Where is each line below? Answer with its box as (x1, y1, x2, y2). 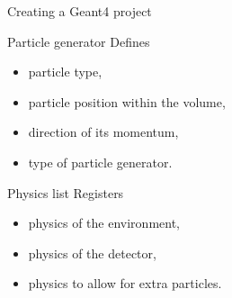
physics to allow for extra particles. (28, 274, 222, 293)
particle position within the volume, (28, 92, 226, 111)
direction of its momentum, (28, 122, 179, 141)
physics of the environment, (28, 213, 180, 232)
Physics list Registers (7, 183, 124, 202)
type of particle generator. (28, 152, 173, 171)
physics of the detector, (28, 243, 156, 262)
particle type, (28, 62, 103, 81)
